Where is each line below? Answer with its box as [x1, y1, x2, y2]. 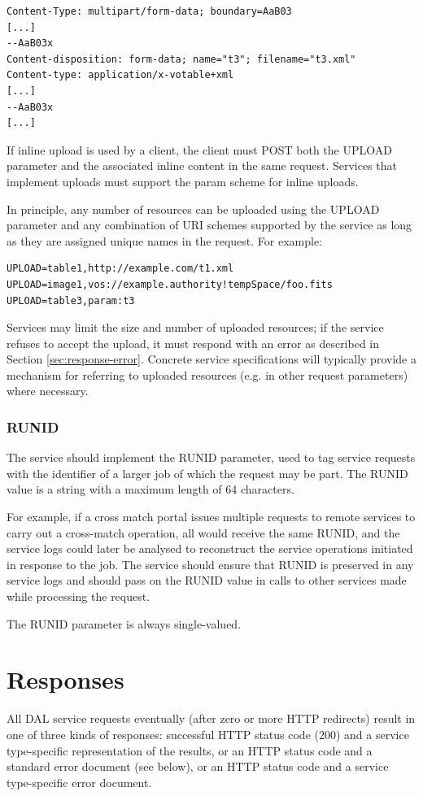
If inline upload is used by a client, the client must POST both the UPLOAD [7, 141, 392, 158]
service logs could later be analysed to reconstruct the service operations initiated [7, 540, 413, 557]
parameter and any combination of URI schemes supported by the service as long [7, 216, 412, 233]
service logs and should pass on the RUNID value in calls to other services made [7, 572, 407, 589]
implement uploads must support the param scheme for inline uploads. [7, 172, 359, 189]
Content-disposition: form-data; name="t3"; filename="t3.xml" [7, 53, 356, 65]
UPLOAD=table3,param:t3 [7, 294, 135, 307]
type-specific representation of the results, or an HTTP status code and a [7, 742, 373, 759]
